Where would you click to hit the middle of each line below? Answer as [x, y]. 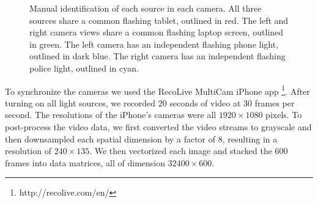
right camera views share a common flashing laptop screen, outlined [157, 32]
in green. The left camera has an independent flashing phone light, [154, 44]
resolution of [28, 151]
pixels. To [284, 115]
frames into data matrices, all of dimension [85, 162]
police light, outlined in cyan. [84, 68]
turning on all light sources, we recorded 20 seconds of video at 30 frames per [150, 102]
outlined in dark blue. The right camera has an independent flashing [157, 56]
